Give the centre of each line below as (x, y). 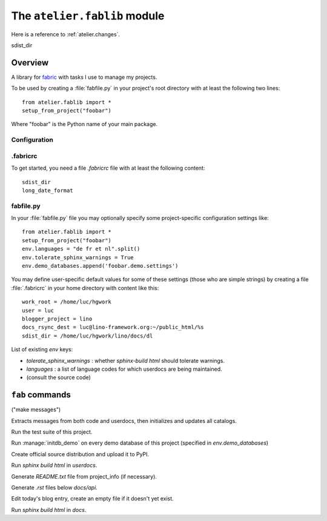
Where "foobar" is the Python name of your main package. (84, 124)
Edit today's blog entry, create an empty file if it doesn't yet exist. (92, 499)
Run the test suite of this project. (52, 432)
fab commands (41, 395)
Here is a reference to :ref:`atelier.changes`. (66, 34)
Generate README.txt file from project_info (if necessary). (84, 476)
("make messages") (36, 410)
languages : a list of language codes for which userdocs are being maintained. (124, 369)
